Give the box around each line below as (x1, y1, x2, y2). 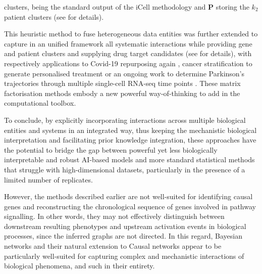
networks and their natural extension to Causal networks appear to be (4, 241, 222, 251)
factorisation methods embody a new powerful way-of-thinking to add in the (4, 87, 240, 98)
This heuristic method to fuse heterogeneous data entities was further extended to (4, 28, 258, 39)
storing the (216, 2, 249, 12)
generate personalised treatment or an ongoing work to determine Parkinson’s (4, 68, 245, 78)
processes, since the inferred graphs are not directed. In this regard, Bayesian (4, 231, 242, 241)
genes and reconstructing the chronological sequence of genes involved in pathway (4, 201, 256, 211)
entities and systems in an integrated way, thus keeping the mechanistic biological (4, 124, 257, 135)
